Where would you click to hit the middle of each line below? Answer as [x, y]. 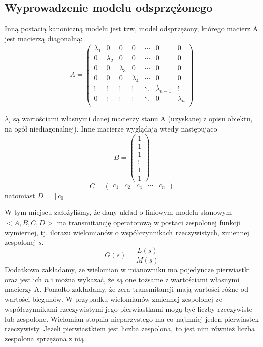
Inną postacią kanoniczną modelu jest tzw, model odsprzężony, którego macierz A [131, 29]
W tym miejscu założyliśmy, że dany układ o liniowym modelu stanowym [118, 212]
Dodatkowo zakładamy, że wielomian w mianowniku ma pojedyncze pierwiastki [127, 269]
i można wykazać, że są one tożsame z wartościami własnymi [145, 279]
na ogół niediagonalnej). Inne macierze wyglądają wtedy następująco [111, 129]
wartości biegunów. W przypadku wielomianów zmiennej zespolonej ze [113, 299]
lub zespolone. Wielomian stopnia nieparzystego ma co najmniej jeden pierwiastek [132, 318]
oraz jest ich [23, 279]
